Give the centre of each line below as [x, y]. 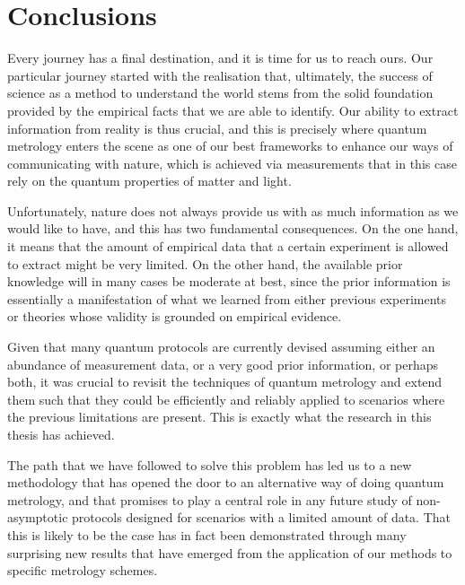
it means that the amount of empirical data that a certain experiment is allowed [228, 246]
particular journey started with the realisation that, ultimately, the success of [220, 75]
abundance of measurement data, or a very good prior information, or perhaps [223, 364]
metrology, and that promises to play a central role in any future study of [210, 499]
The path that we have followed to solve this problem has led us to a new [210, 464]
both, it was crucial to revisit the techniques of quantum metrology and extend [225, 382]
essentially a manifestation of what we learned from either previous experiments [227, 298]
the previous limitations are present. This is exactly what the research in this [219, 417]
